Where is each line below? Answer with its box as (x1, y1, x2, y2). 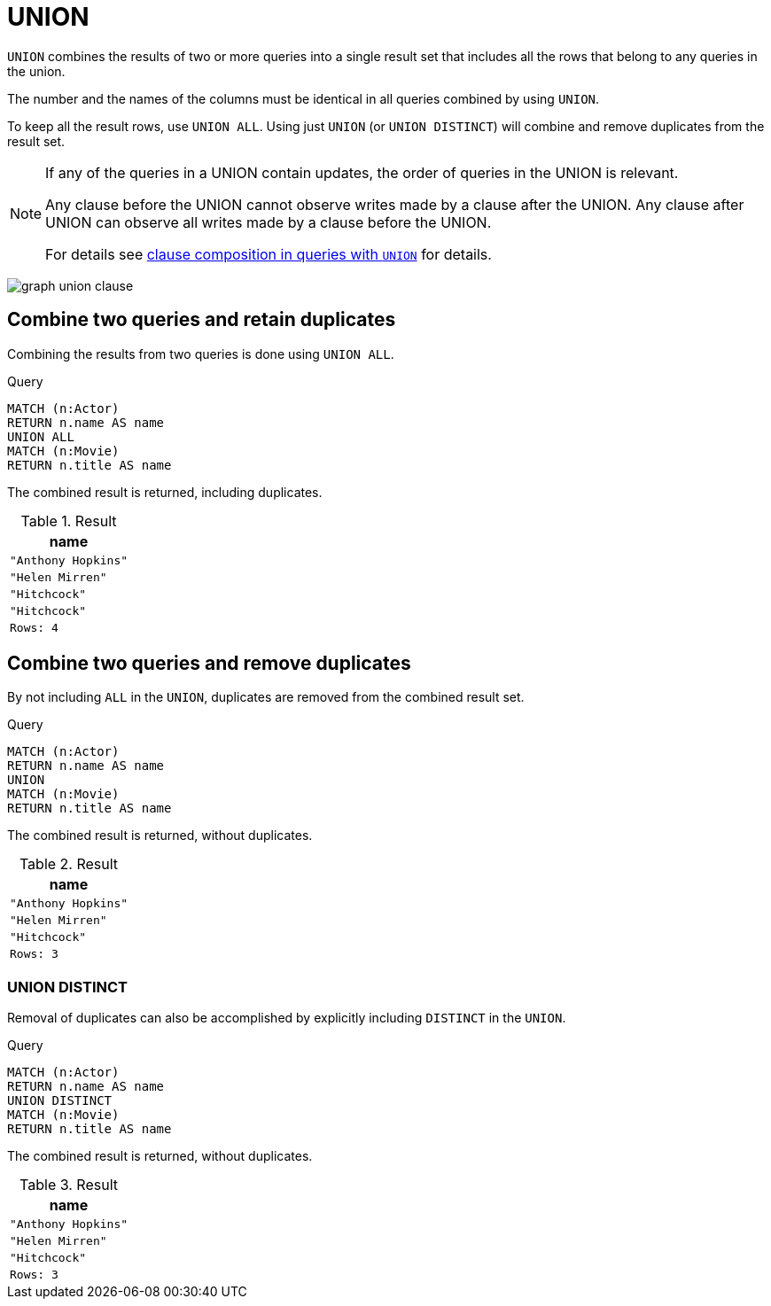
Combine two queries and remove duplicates (7, 652, 411, 675)
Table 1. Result (20, 511, 117, 530)
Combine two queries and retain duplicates (7, 308, 396, 331)
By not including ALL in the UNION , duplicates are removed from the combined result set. (7, 689, 525, 705)
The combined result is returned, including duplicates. (7, 484, 323, 500)
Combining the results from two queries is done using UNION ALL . (7, 346, 394, 361)
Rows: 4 (10, 620, 58, 634)
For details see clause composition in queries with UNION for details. (45, 245, 492, 263)
